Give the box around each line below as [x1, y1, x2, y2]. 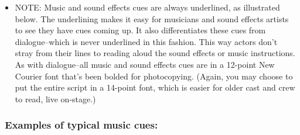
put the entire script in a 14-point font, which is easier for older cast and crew [15, 81, 295, 94]
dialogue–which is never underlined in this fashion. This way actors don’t [15, 35, 278, 47]
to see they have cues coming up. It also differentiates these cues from [15, 24, 266, 36]
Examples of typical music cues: [5, 117, 158, 132]
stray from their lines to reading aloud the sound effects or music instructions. [15, 47, 295, 59]
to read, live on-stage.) [15, 92, 96, 105]
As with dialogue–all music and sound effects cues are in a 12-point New [15, 58, 275, 70]
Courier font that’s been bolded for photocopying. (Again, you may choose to [15, 70, 293, 82]
